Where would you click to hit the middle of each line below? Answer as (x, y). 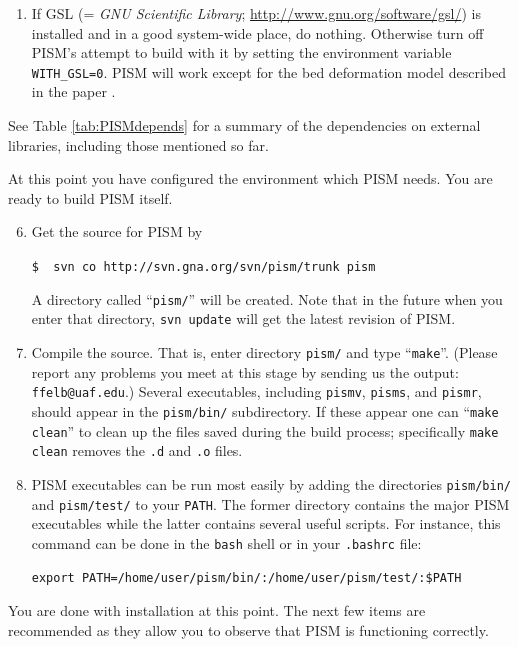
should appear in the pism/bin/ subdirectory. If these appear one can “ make (265, 410)
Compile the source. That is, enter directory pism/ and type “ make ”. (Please (264, 351)
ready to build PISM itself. (90, 197)
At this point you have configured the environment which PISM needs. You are (250, 178)
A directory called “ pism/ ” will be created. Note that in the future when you (267, 298)
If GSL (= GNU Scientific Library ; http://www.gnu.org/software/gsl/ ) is (256, 13)
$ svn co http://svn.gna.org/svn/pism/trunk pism (203, 267)
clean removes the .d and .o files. (137, 450)
